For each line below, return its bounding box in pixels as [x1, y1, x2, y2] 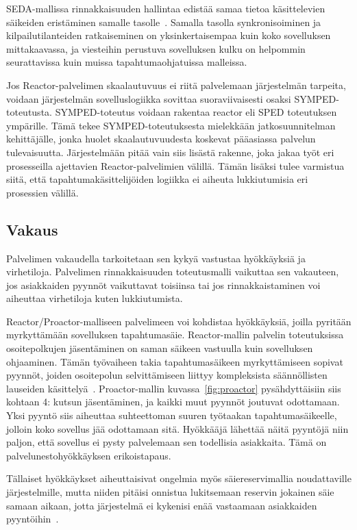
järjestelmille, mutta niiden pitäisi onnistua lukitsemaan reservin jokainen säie [6, 485, 334, 499]
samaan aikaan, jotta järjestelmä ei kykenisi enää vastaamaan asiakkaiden [6, 498, 317, 512]
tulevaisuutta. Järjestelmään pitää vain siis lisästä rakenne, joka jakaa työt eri [6, 144, 334, 159]
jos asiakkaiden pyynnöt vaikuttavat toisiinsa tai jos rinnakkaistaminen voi [6, 277, 321, 292]
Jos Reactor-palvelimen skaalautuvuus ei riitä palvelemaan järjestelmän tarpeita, [6, 77, 346, 92]
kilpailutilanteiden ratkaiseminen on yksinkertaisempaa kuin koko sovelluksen [6, 28, 331, 42]
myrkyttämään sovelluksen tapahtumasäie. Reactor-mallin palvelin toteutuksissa [6, 327, 344, 342]
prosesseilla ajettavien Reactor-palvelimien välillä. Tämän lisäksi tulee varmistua [6, 158, 345, 173]
